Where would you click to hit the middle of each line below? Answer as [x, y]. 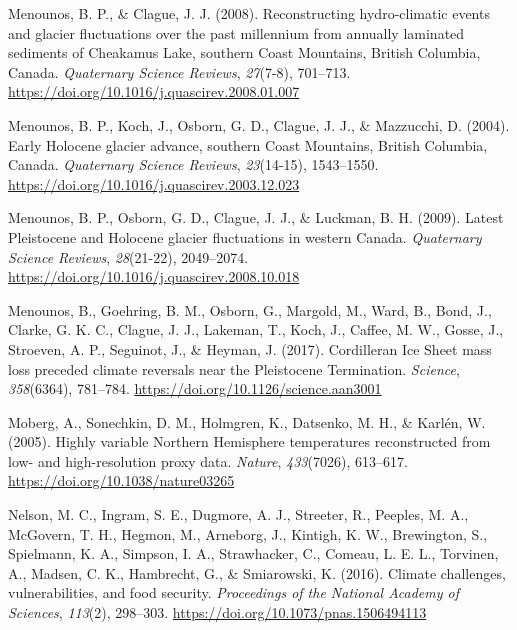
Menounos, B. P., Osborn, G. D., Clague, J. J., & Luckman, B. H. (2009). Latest [256, 217]
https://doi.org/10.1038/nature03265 [121, 480]
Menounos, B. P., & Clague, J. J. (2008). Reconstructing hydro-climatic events [249, 13]
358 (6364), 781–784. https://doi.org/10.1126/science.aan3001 [195, 388]
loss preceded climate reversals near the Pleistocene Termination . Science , [234, 368]
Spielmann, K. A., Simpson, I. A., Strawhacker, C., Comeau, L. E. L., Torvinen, [253, 553]
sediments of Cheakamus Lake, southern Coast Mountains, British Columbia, [244, 52]
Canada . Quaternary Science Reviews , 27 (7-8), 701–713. [179, 71]
